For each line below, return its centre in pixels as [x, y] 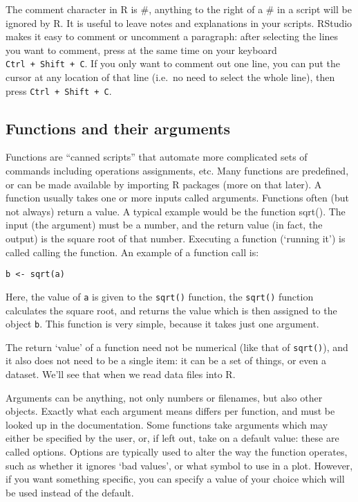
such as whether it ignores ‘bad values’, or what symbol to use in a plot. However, [179, 465]
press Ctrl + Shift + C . [59, 90]
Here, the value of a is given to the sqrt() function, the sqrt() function [160, 296]
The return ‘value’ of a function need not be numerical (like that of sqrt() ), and [177, 347]
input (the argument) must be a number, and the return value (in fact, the [164, 225]
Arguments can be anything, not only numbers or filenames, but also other [164, 397]
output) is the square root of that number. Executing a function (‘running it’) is [176, 239]
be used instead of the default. [70, 492]
